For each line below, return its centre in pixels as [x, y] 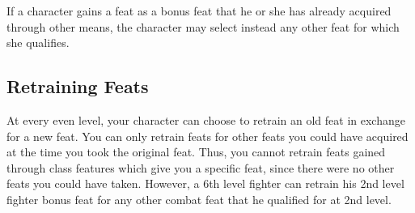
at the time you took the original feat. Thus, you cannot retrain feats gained [196, 152]
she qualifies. [38, 43]
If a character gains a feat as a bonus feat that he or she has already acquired [199, 11]
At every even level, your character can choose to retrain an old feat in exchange [206, 119]
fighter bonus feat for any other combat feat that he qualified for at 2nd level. [199, 199]
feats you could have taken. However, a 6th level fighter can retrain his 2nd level [205, 183]
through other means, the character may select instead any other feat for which [203, 26]
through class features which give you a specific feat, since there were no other [201, 167]
